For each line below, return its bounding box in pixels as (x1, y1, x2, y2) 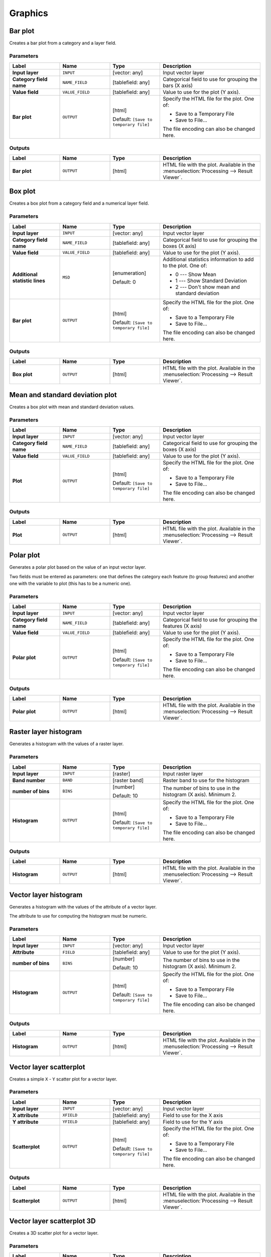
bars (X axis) (163, 82, 193, 89)
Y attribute (12, 1118, 39, 1125)
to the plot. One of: (163, 262, 208, 269)
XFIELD (62, 1113, 78, 1118)
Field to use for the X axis (163, 1112, 223, 1119)
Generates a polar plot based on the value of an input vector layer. (9, 564, 147, 570)
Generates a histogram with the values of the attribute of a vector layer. (9, 904, 157, 910)
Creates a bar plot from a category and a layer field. (9, 40, 116, 46)
